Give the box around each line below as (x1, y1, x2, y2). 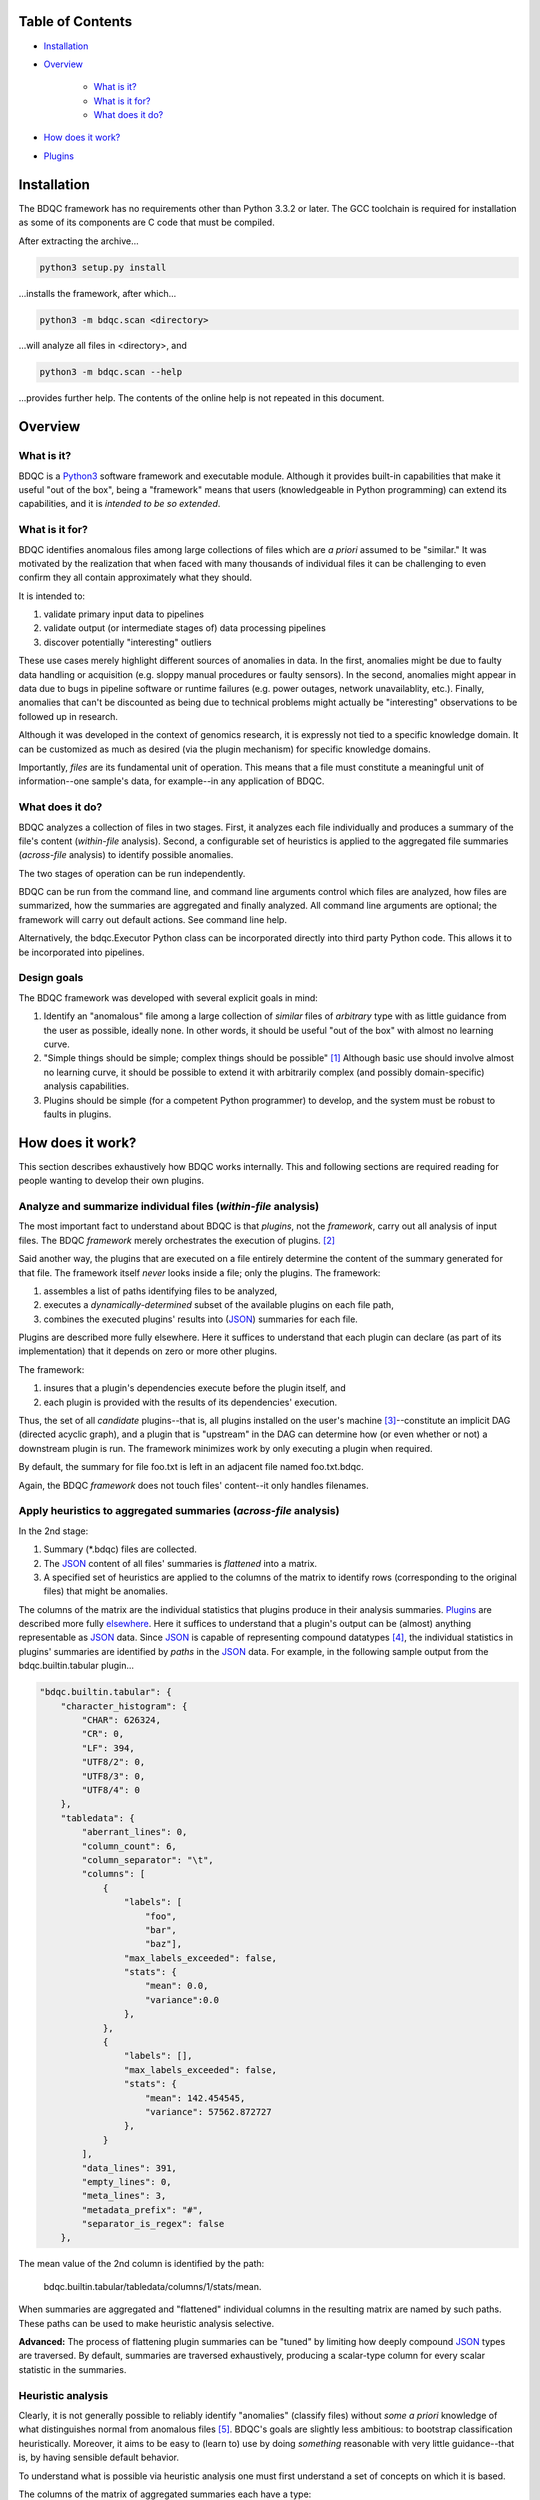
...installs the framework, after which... (18, 287, 177, 299)
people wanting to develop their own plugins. (18, 1175, 205, 1187)
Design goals (18, 971, 84, 985)
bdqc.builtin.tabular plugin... (18, 1660, 135, 1672)
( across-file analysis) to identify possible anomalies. (18, 849, 234, 861)
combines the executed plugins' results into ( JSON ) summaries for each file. (43, 1313, 359, 1325)
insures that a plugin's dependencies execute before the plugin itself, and (43, 1382, 346, 1394)
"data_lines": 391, (81, 2162, 177, 2174)
